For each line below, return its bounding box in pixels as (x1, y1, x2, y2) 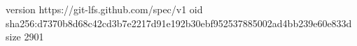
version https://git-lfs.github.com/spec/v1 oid (6, 2, 203, 16)
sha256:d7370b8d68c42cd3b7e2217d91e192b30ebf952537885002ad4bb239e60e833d (6, 15, 352, 30)
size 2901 (6, 29, 44, 44)
